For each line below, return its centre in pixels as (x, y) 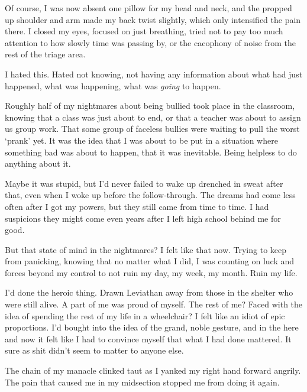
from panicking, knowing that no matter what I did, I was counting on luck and (150, 261)
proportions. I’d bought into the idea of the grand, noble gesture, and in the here (152, 327)
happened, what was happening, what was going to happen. (113, 85)
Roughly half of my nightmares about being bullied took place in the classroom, (150, 106)
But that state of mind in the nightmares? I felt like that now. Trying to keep (146, 249)
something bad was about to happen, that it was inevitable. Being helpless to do (151, 152)
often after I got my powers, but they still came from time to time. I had (137, 206)
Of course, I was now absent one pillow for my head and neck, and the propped (148, 8)
